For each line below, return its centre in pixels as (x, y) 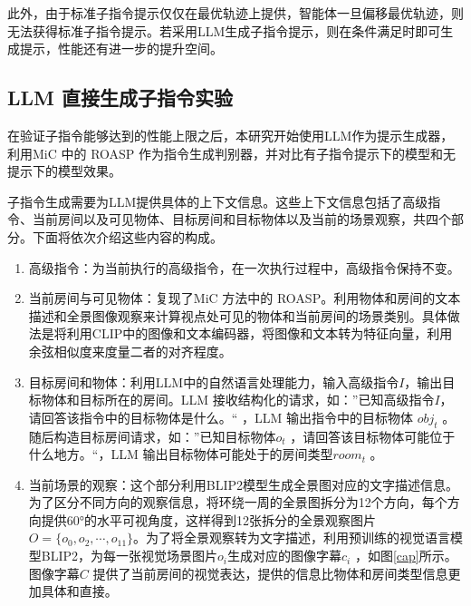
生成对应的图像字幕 (285, 556)
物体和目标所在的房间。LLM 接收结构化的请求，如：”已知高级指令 (238, 400)
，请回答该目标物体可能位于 (373, 436)
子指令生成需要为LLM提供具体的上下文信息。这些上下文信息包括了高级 (218, 201)
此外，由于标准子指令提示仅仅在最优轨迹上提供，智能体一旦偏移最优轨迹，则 (235, 13)
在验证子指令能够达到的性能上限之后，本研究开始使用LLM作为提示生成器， (231, 135)
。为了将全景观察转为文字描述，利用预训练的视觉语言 (292, 538)
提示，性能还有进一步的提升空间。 (121, 49)
